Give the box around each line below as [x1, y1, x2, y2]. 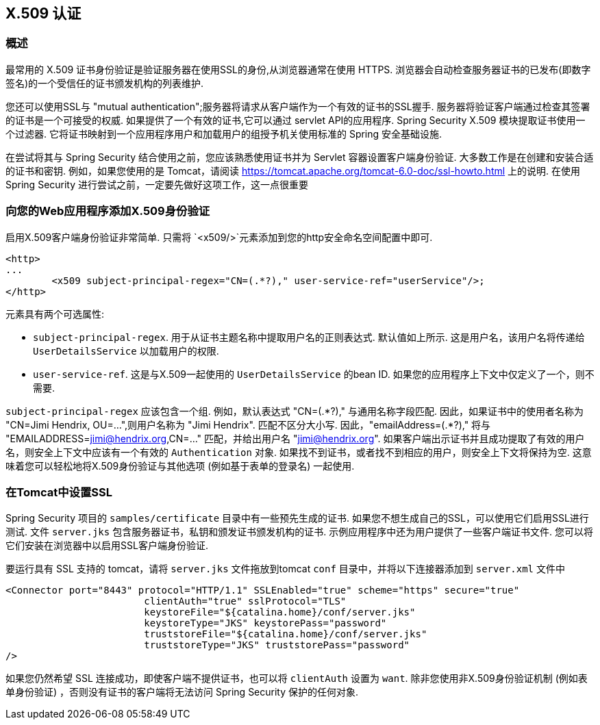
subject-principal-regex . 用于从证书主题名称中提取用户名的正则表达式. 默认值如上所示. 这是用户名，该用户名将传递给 [33, 331, 585, 343]
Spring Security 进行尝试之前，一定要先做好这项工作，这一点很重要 [5, 178, 309, 190]
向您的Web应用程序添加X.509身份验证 [5, 204, 210, 218]
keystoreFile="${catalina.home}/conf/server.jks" [144, 607, 416, 618]
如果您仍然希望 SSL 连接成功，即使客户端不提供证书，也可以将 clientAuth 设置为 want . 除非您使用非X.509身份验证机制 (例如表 [5, 672, 588, 685]
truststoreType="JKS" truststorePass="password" [144, 639, 410, 651]
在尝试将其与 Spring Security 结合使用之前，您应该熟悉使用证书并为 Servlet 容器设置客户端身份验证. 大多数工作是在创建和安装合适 [5, 151, 594, 163]
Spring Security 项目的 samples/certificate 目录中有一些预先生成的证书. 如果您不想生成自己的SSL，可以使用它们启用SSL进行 [5, 512, 589, 524]
